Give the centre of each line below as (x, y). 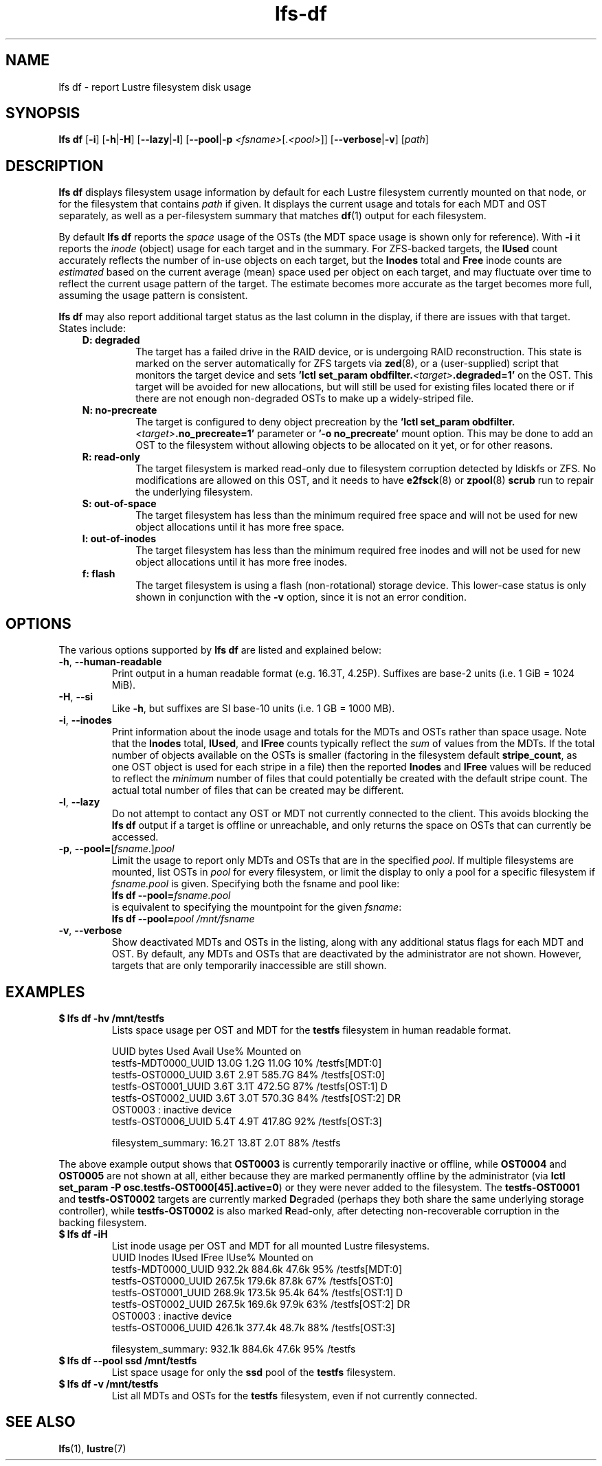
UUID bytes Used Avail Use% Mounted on (207, 1051)
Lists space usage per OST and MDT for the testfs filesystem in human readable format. (311, 1030)
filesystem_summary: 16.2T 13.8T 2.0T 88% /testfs (226, 1142)
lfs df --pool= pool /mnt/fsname (183, 919)
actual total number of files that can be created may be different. (258, 790)
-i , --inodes (85, 720)
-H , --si (76, 697)
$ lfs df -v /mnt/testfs (109, 1384)
